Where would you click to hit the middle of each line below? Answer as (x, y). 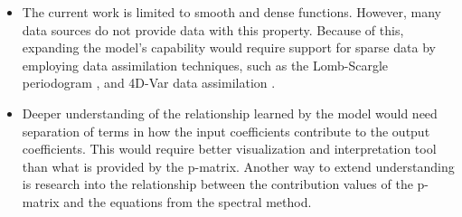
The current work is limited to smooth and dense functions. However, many (232, 12)
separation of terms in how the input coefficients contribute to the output (226, 131)
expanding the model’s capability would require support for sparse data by (229, 47)
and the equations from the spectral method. (188, 201)
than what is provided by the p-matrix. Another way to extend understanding (238, 166)
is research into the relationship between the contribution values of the (217, 184)
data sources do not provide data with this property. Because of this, (213, 29)
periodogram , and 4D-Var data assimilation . (149, 83)
